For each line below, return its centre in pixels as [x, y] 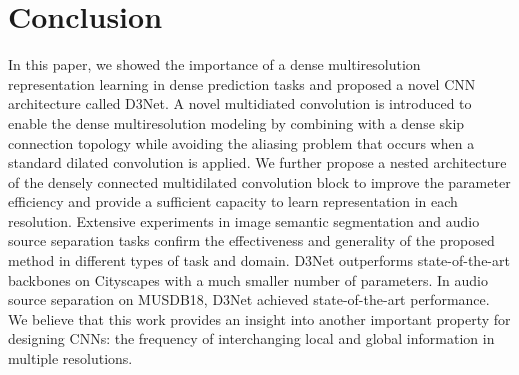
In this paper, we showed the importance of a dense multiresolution [214, 64]
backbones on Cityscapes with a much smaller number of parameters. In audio [248, 279]
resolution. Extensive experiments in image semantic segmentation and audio [244, 220]
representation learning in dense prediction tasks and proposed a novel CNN [242, 83]
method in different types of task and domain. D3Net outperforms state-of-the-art [259, 260]
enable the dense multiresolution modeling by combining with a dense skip [236, 122]
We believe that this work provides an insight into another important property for [259, 318]
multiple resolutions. [70, 358]
